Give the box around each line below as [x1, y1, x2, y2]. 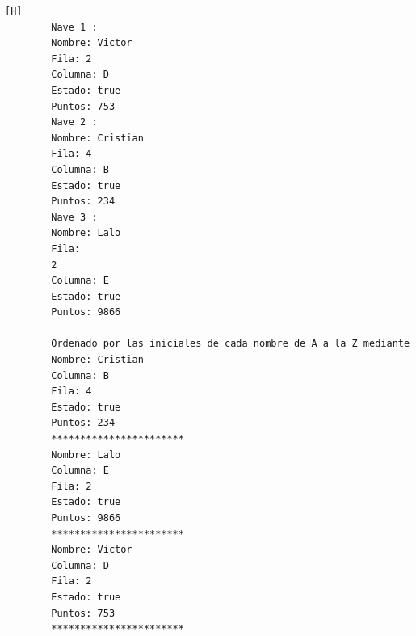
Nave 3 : [51, 211, 98, 223]
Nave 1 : [51, 21, 98, 33]
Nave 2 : [51, 116, 98, 128]
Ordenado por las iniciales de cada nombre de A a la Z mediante [51, 338, 410, 350]
